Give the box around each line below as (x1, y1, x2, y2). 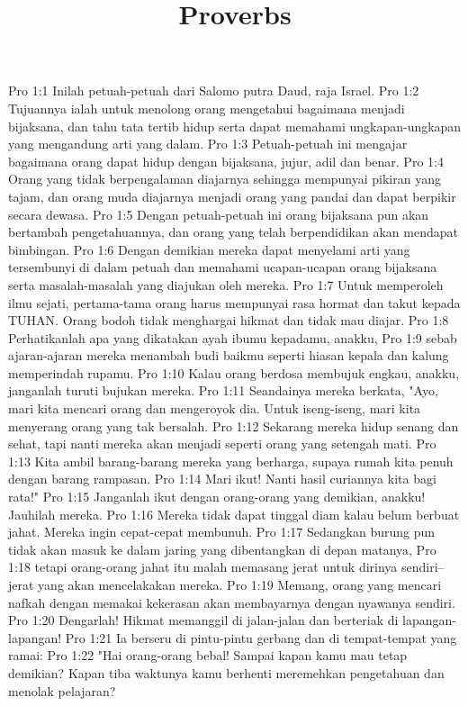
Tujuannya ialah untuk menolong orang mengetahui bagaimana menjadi (8, 98, 405, 117)
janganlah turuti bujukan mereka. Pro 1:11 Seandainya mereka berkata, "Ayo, (8, 381, 438, 400)
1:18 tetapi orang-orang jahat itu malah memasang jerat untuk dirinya (8, 557, 398, 576)
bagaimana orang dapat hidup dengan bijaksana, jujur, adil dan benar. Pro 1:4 (8, 151, 444, 170)
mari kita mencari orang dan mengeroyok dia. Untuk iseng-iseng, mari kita (8, 399, 421, 418)
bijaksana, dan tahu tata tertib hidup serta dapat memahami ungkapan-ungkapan (8, 116, 462, 135)
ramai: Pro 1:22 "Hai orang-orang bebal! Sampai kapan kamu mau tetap (8, 646, 408, 665)
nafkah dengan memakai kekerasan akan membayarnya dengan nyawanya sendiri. (8, 593, 455, 611)
